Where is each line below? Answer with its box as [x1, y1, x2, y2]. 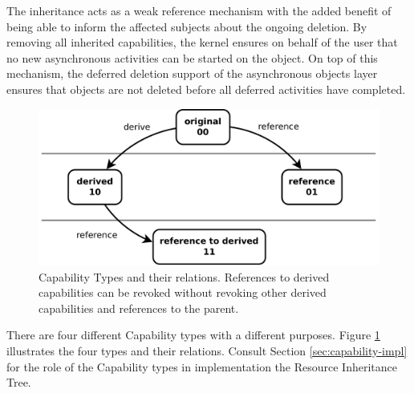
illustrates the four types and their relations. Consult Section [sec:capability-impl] [6, 342, 408, 359]
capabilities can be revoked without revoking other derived [39, 284, 327, 301]
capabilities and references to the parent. [39, 299, 239, 316]
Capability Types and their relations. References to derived [39, 268, 330, 285]
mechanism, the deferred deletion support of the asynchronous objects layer [6, 65, 378, 82]
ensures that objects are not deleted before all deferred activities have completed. [6, 80, 406, 97]
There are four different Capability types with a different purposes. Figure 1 [6, 326, 380, 343]
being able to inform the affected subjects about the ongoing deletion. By [6, 18, 367, 34]
